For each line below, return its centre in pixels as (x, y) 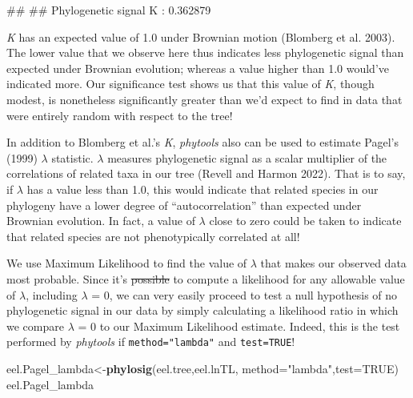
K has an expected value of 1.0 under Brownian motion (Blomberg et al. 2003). (201, 36)
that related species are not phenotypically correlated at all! (153, 236)
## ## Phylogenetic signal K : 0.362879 (109, 10)
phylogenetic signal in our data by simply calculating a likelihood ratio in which (202, 310)
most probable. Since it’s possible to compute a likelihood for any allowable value (206, 278)
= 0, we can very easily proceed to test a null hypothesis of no (245, 294)
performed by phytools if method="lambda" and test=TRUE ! (151, 342)
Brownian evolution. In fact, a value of (101, 221)
